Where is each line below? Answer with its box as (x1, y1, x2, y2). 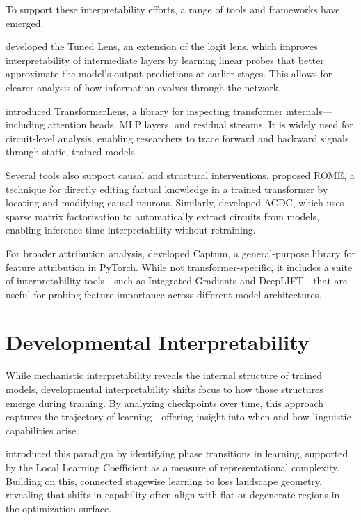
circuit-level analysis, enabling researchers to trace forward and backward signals (6, 130, 349, 145)
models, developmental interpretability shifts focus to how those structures (6, 382, 323, 396)
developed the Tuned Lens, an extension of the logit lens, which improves (6, 39, 318, 54)
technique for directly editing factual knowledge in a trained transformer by (6, 181, 328, 196)
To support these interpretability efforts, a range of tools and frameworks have (6, 2, 340, 16)
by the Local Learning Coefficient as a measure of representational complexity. (6, 459, 340, 474)
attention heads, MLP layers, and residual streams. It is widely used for (47, 117, 353, 132)
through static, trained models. (6, 144, 138, 159)
